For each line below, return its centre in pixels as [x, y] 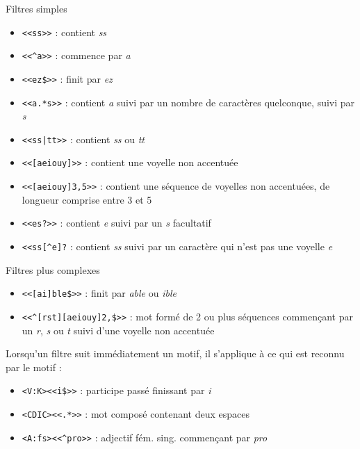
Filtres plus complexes [53, 269]
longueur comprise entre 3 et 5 [87, 199]
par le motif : [34, 367]
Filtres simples [36, 8]
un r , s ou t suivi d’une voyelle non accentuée [118, 330]
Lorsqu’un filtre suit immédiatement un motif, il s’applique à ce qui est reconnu [175, 353]
